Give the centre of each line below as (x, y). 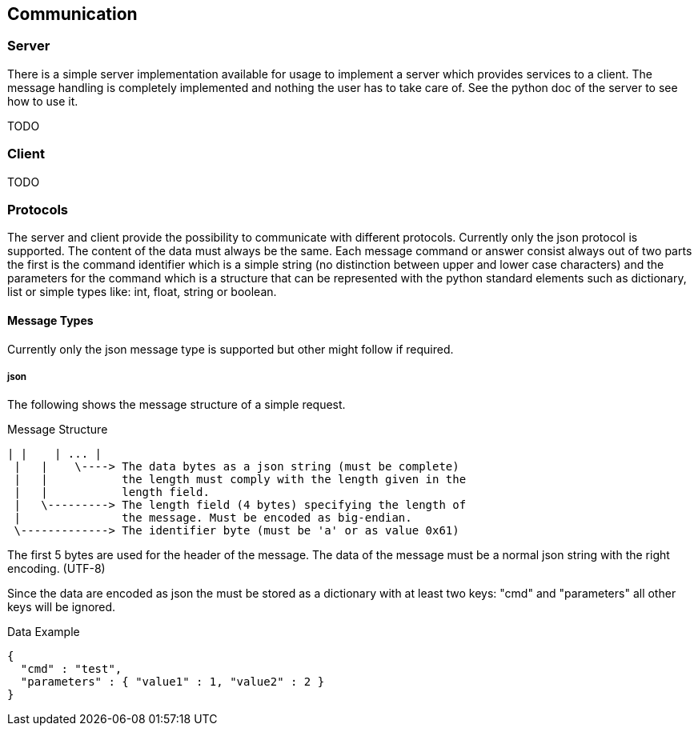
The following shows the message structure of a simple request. (177, 405)
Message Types (50, 320)
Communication (72, 14)
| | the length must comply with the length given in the (240, 480)
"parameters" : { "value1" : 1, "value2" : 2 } (172, 682)
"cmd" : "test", (71, 669)
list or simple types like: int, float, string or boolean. (142, 292)
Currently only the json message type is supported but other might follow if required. (231, 349)
